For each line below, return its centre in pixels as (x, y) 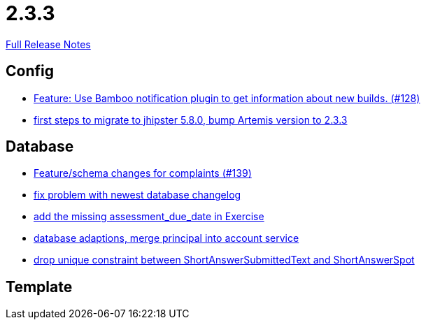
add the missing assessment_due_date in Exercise (149, 217)
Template (39, 287)
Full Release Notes (48, 44)
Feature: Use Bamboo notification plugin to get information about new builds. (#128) (227, 98)
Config (30, 71)
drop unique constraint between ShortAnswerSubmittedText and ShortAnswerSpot (224, 260)
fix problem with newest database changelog (137, 195)
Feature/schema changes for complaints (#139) (143, 173)
